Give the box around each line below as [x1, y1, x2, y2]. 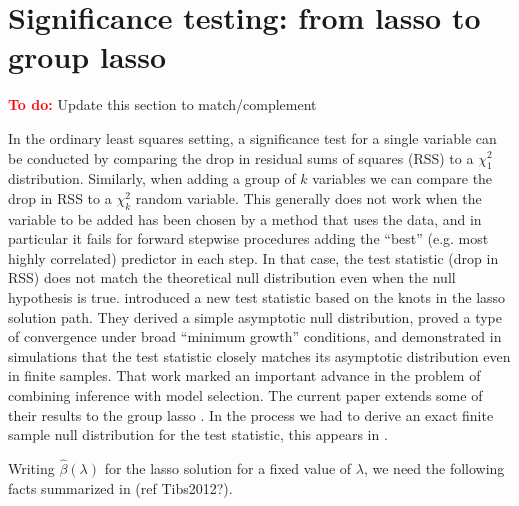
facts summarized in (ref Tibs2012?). [8, 477, 233, 498]
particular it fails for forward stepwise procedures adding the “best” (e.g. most [8, 228, 489, 249]
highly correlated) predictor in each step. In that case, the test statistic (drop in [8, 247, 499, 268]
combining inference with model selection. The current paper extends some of [8, 385, 483, 406]
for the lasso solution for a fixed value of [104, 458, 352, 479]
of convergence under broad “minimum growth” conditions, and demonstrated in [8, 326, 502, 347]
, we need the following [363, 458, 505, 479]
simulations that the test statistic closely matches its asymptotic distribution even [8, 345, 511, 366]
